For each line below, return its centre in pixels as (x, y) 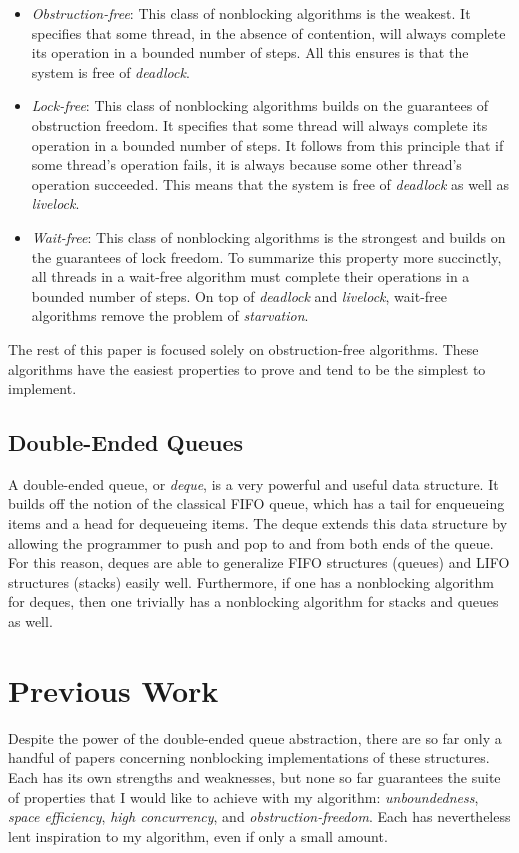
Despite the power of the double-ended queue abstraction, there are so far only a (255, 737)
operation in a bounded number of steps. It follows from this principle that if (267, 144)
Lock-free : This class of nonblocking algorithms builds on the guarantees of (260, 105)
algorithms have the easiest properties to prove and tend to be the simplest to (247, 368)
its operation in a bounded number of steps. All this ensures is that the (250, 52)
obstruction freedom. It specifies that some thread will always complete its (259, 124)
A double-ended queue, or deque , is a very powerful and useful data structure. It (253, 483)
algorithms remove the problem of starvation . (170, 315)
